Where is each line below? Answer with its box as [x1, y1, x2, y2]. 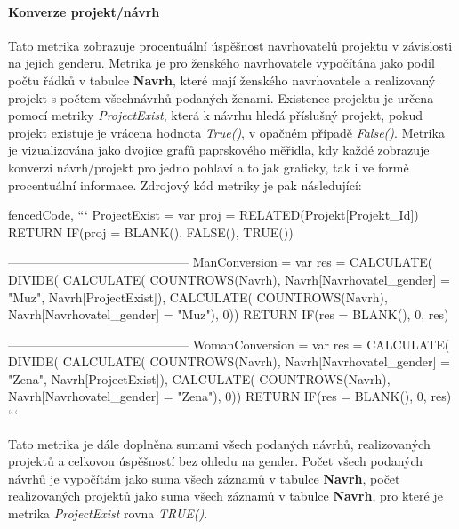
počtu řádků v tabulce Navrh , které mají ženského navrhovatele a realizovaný [8, 70, 436, 89]
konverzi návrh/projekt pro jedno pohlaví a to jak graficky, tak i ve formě [8, 157, 409, 176]
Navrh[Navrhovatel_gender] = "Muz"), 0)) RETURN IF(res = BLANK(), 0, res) [8, 305, 449, 324]
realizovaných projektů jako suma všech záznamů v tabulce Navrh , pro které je [8, 486, 443, 505]
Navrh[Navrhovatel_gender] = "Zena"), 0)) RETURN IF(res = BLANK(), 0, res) [8, 387, 452, 405]
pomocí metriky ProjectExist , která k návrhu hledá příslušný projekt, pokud [8, 106, 423, 124]
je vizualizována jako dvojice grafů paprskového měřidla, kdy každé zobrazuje [8, 140, 430, 159]
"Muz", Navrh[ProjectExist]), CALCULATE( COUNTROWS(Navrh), [8, 287, 388, 306]
